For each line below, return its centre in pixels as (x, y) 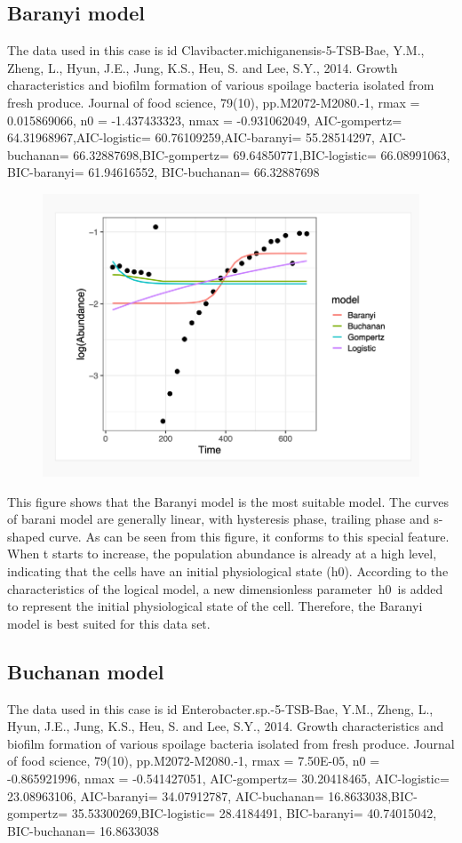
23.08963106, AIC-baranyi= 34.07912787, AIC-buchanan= (166, 795)
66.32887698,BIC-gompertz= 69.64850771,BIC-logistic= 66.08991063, (262, 154)
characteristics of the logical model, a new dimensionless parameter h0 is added (225, 588)
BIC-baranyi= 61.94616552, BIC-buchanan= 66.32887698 (163, 172)
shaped (26, 536)
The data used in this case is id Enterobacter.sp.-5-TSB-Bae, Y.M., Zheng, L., (220, 708)
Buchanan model (86, 671)
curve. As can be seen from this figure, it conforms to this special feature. (249, 536)
